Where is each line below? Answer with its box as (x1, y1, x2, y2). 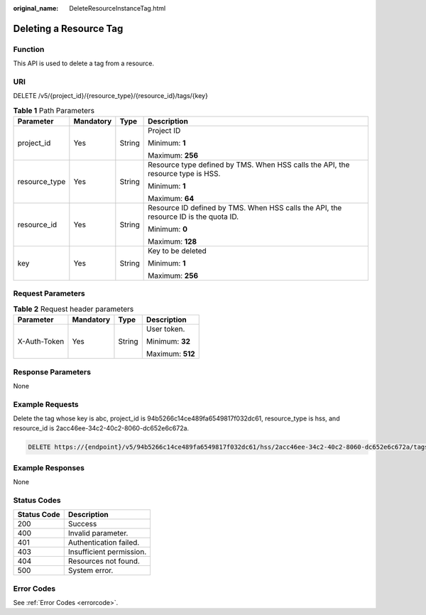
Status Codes (13, 495, 61, 505)
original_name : (13, 4, 59, 12)
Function (13, 44, 45, 54)
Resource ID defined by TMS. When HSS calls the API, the (148, 203, 342, 213)
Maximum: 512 (146, 349, 195, 359)
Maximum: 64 (148, 194, 195, 204)
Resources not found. (67, 556, 140, 566)
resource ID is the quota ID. (148, 212, 239, 222)
